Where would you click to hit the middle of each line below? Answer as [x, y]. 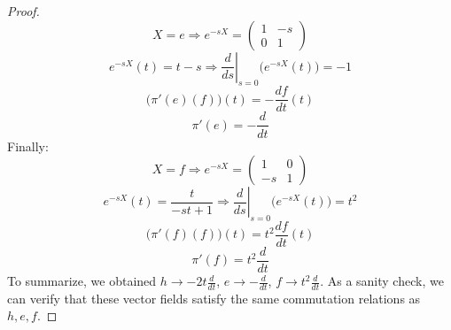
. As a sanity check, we [382, 281]
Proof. [23, 11]
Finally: [28, 146]
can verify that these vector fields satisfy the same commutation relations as [214, 298]
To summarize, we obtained [82, 281]
